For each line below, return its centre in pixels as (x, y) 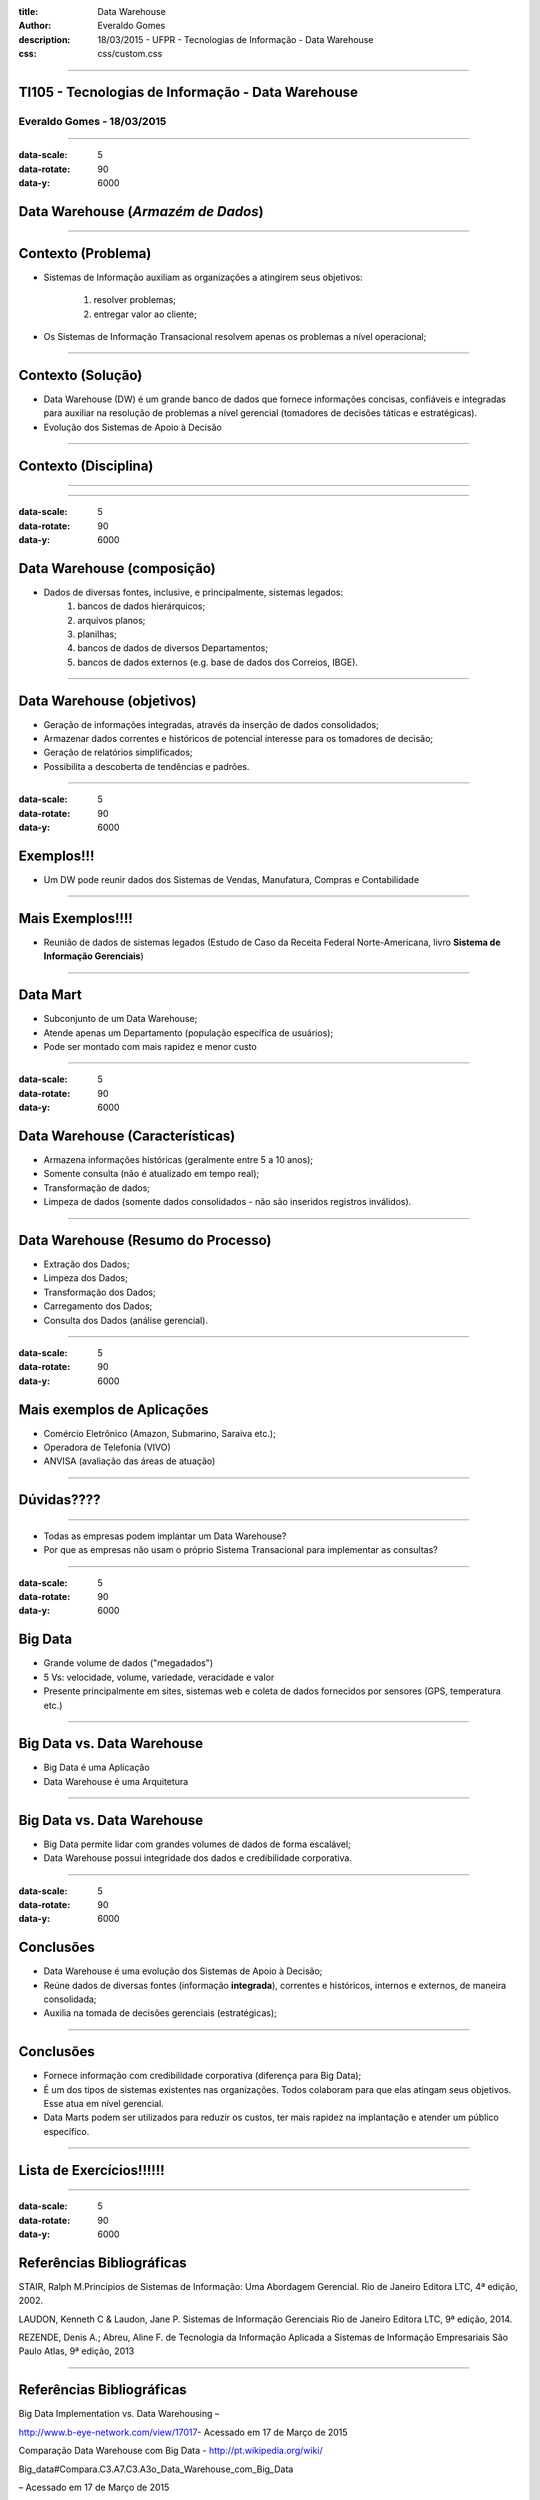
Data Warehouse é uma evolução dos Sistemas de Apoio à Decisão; (183, 1971)
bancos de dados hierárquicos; (141, 606)
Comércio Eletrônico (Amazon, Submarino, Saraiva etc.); (160, 1433)
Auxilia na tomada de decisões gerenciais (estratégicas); (160, 2013)
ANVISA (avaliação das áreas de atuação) (129, 1461)
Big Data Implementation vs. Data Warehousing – (119, 2414)
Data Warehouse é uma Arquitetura (116, 1781)
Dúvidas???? (59, 1500)
